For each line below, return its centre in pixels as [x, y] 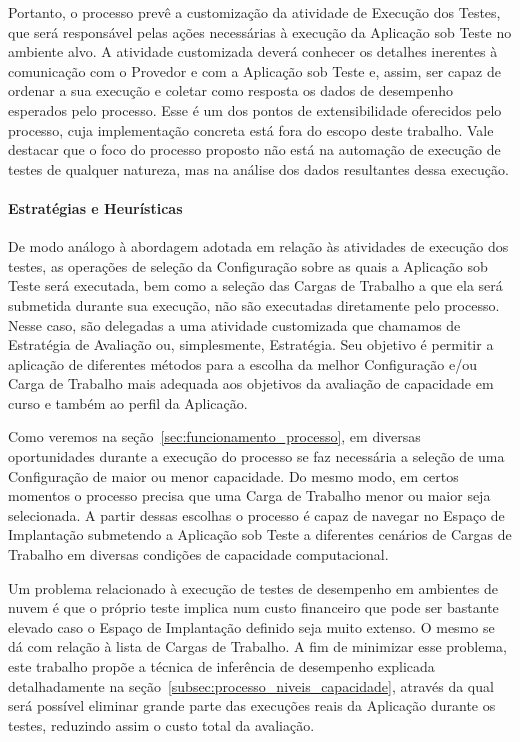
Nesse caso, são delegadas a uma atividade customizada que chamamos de [234, 324]
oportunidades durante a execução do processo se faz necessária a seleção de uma [256, 456]
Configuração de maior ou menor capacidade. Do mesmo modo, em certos [233, 475]
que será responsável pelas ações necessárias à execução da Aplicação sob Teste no [260, 31]
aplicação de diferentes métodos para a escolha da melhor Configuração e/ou [242, 363]
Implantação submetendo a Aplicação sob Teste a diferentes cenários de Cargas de [260, 534]
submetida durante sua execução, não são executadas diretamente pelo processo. [254, 304]
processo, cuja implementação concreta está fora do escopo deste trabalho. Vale [251, 129]
